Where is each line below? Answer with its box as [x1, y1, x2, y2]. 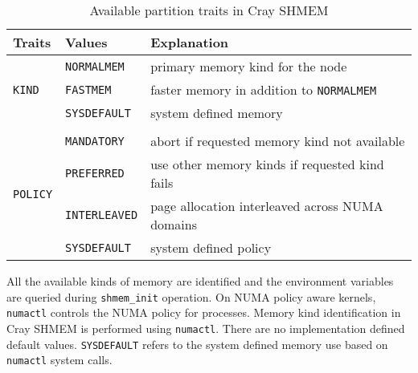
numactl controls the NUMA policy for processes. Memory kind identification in [6, 304, 401, 321]
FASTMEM [65, 83, 112, 96]
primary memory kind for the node [150, 57, 347, 75]
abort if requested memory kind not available [150, 132, 405, 150]
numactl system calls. [6, 351, 113, 368]
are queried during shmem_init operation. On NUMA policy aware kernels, [6, 288, 376, 305]
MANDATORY [65, 134, 125, 148]
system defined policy [150, 238, 272, 257]
